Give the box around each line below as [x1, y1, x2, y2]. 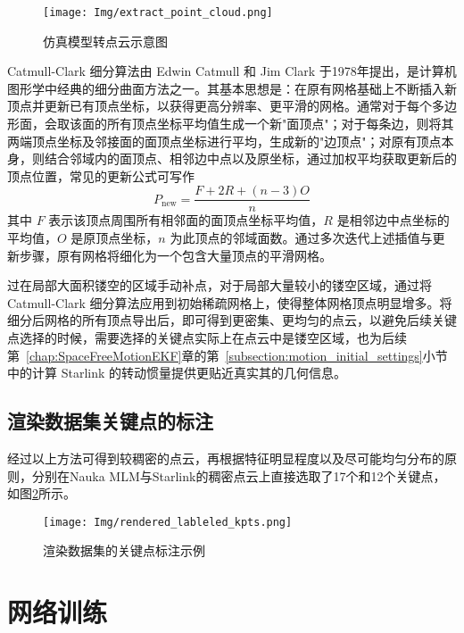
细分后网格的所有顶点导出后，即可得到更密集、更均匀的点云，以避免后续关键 [7, 311, 457, 329]
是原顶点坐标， [70, 229, 159, 247]
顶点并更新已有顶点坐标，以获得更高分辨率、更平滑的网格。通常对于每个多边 [7, 96, 457, 115]
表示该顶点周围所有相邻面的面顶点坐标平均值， [48, 211, 324, 229]
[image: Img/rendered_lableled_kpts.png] [43, 515, 293, 529]
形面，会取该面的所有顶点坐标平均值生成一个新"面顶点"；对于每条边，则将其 [7, 114, 454, 133]
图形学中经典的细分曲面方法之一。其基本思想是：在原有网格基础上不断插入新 [7, 79, 457, 97]
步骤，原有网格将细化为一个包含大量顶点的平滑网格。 [19, 246, 332, 264]
